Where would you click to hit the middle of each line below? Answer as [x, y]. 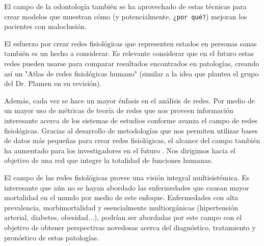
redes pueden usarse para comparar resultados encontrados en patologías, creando [132, 63]
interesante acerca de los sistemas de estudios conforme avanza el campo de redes [131, 120]
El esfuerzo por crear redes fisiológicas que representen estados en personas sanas [130, 43]
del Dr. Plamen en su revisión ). [53, 83]
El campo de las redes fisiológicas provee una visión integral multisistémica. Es [127, 177]
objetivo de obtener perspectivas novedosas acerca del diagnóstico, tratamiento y [130, 227]
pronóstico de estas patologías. [52, 237]
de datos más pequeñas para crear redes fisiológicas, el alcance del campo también [132, 140]
